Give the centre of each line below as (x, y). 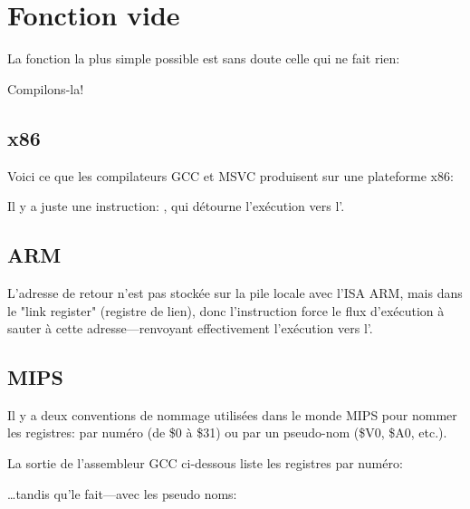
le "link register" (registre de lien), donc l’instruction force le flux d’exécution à (226, 310)
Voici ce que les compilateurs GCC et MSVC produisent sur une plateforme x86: (230, 175)
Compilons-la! (46, 88)
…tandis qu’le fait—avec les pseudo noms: (122, 493)
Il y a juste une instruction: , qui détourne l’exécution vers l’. (176, 206)
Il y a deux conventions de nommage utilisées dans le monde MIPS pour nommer (232, 414)
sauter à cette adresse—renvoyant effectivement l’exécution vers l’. (190, 328)
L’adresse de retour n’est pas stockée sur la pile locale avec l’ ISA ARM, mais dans (235, 292)
